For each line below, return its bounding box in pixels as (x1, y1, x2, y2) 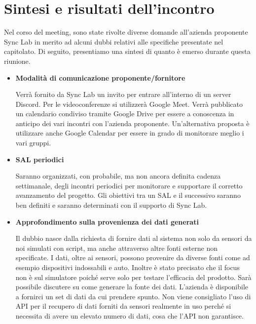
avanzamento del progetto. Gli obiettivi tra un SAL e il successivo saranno (15, 190, 241, 200)
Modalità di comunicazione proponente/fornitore (15, 72, 185, 83)
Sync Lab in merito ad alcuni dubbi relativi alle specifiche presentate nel (4, 36, 223, 46)
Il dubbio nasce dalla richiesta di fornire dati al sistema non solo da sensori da (15, 233, 252, 243)
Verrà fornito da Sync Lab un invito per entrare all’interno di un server (15, 89, 231, 99)
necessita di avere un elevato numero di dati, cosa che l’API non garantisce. (15, 310, 244, 321)
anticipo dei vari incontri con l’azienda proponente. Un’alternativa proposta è (15, 118, 250, 128)
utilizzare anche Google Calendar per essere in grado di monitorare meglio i (15, 128, 244, 138)
